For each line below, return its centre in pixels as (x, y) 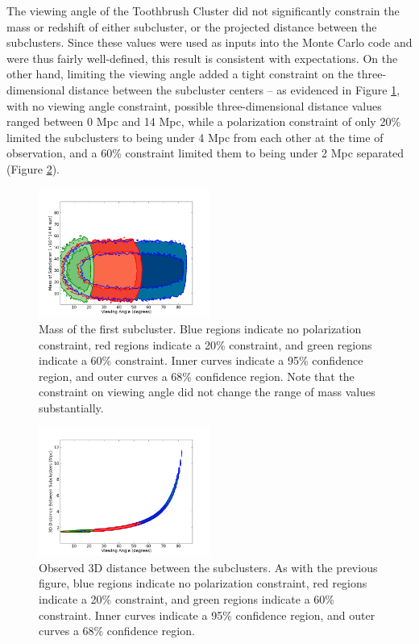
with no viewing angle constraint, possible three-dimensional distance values (194, 105)
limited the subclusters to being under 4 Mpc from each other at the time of (195, 137)
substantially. (71, 407)
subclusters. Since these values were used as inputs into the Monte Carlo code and (209, 42)
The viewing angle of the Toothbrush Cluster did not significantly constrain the (203, 10)
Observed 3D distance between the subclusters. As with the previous (208, 567)
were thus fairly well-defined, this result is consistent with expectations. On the (202, 58)
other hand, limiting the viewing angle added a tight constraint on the (180, 74)
